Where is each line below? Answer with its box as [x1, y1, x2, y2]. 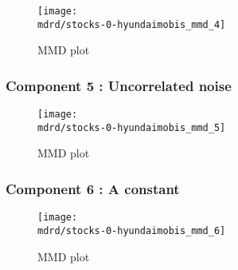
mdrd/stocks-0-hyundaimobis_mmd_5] [37, 121, 226, 133]
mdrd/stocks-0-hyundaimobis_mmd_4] [37, 18, 226, 30]
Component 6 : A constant [6, 178, 180, 198]
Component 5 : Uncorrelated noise [6, 75, 232, 95]
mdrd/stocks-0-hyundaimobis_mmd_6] [37, 224, 226, 236]
